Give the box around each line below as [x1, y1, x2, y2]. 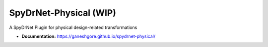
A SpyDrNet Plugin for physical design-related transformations [9, 24, 137, 30]
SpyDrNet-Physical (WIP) [9, 7, 116, 18]
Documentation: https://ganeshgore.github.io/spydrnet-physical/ [21, 33, 156, 39]
